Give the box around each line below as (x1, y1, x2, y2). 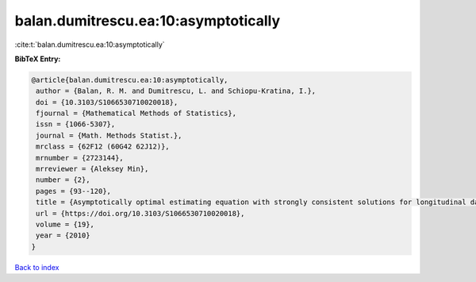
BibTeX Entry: (14, 54, 61, 64)
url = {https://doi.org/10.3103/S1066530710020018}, (36, 209, 245, 218)
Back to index (14, 262, 59, 272)
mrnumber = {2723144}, (36, 153, 125, 162)
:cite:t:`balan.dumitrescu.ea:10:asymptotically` (14, 40, 166, 49)
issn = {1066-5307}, (36, 120, 116, 129)
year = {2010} (36, 231, 90, 240)
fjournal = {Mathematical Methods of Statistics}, (36, 109, 237, 118)
